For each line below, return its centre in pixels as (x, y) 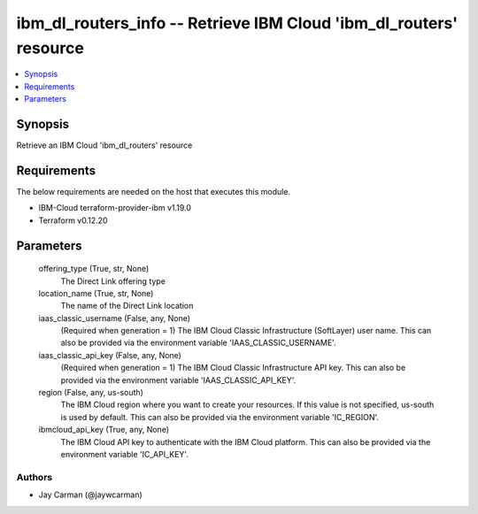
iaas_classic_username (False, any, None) (114, 318)
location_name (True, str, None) (96, 293)
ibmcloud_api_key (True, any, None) (104, 430)
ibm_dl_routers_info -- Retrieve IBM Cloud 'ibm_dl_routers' (237, 23)
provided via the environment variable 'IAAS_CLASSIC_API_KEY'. (178, 380)
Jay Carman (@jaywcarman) (91, 495)
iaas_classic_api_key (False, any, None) (110, 355)
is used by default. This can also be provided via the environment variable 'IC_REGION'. (220, 417)
